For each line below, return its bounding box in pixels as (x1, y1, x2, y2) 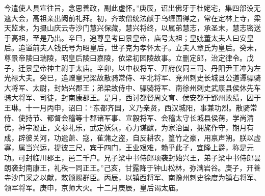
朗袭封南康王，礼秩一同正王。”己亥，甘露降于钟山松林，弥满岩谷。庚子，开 (4, 162, 254, 173)
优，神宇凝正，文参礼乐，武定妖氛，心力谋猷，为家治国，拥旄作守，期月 (4, 122, 247, 133)
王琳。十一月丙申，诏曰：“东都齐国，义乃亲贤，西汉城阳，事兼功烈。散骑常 (4, 102, 257, 113)
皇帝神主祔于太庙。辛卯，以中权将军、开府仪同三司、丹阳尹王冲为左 (32, 62, 261, 73)
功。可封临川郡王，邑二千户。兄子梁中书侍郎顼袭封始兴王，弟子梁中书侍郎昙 (4, 152, 261, 162)
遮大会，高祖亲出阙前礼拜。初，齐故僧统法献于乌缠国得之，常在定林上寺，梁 (4, 12, 261, 23)
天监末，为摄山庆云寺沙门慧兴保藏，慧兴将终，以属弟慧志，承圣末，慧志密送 (4, 22, 261, 33)
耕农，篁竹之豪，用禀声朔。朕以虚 (146, 132, 261, 143)
